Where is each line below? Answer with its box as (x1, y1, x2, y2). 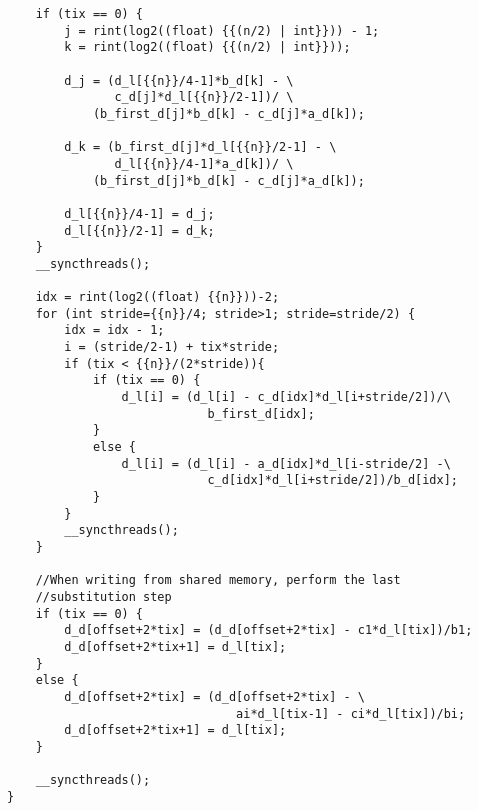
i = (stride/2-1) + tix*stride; (64, 340, 280, 355)
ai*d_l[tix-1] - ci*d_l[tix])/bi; (236, 706, 466, 721)
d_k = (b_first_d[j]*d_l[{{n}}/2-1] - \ (64, 140, 337, 155)
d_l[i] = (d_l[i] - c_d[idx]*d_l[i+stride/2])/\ (121, 390, 451, 405)
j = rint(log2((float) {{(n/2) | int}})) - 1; (64, 23, 380, 38)
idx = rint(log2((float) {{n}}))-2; (35, 290, 280, 305)
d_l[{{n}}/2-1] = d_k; (64, 223, 215, 238)
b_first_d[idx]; (207, 406, 315, 421)
